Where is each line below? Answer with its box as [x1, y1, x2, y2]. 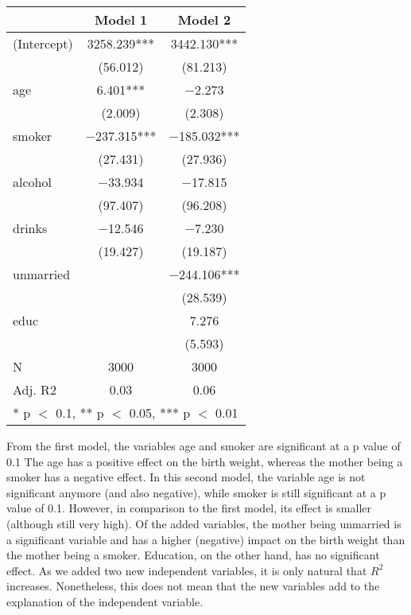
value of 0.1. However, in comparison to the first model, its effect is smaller [6, 500, 371, 516]
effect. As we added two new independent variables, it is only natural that [6, 562, 367, 578]
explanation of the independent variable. [6, 593, 204, 609]
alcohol [13, 173, 52, 191]
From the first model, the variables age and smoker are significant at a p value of [6, 438, 401, 453]
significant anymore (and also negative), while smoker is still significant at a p [6, 484, 386, 500]
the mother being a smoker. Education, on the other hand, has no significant [6, 547, 380, 563]
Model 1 [94, 10, 148, 29]
